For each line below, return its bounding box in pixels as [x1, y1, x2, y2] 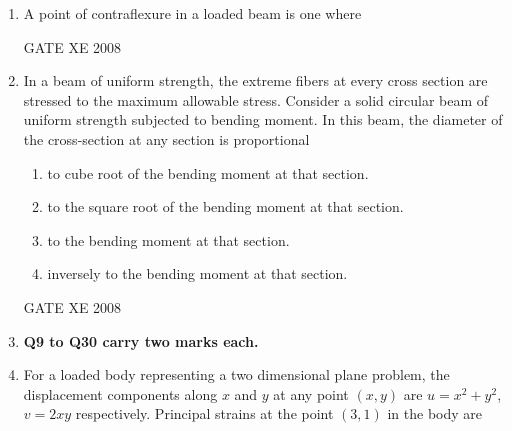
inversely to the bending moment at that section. [47, 263, 348, 284]
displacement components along [23, 383, 218, 404]
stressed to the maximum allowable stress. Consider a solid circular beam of [23, 89, 489, 110]
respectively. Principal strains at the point [75, 403, 334, 424]
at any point [273, 383, 349, 404]
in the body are [387, 403, 483, 424]
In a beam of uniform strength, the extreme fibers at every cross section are [23, 70, 488, 91]
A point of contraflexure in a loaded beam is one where [23, 3, 362, 23]
